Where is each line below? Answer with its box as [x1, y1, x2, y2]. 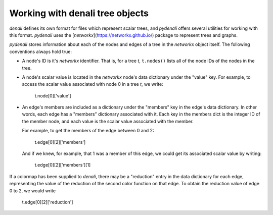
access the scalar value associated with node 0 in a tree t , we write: [22, 81, 164, 87]
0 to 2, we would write [9, 187, 56, 194]
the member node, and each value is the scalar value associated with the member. [22, 118, 194, 124]
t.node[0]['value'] [34, 92, 71, 98]
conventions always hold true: [9, 48, 72, 55]
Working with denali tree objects [9, 8, 149, 19]
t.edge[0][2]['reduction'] [22, 199, 73, 205]
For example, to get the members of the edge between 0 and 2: [22, 128, 154, 134]
